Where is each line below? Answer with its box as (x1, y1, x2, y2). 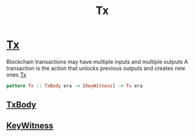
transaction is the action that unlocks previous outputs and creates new (6, 65, 185, 72)
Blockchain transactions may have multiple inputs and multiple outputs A (6, 58, 189, 65)
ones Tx (6, 71, 26, 78)
